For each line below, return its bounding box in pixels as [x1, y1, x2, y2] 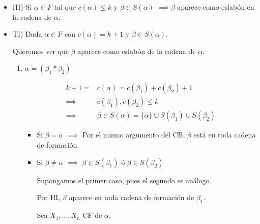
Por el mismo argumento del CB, [82, 129, 185, 140]
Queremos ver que [12, 45, 69, 56]
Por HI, [37, 192, 61, 203]
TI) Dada [12, 29, 42, 39]
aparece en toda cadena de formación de [69, 192, 194, 203]
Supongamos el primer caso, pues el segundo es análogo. [37, 175, 212, 185]
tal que [54, 2, 76, 12]
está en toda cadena [193, 129, 256, 140]
